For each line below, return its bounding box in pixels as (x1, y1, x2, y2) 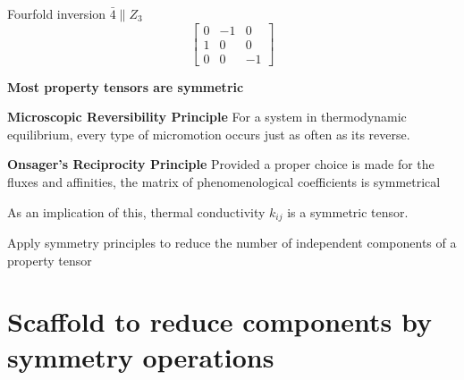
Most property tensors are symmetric (7, 77, 244, 96)
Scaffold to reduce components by (7, 303, 432, 340)
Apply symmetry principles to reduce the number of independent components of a (7, 233, 457, 252)
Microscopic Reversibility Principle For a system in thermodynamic (7, 107, 407, 126)
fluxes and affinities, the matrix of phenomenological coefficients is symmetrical (7, 173, 441, 191)
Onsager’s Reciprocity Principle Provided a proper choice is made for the (7, 155, 434, 173)
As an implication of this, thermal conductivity (7, 202, 266, 221)
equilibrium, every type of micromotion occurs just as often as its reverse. (7, 124, 410, 143)
